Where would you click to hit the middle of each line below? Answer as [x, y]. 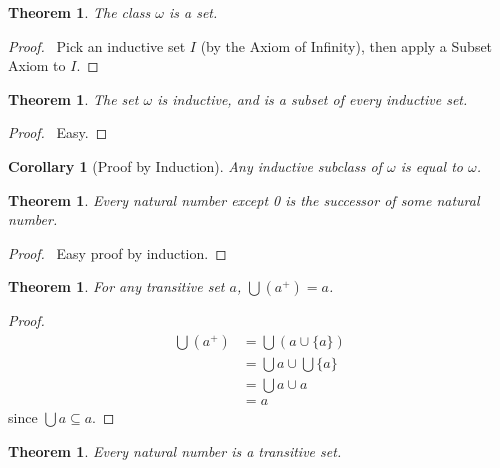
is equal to [431, 165]
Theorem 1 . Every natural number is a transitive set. [175, 450]
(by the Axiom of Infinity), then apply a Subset [346, 45]
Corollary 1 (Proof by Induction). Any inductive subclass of [195, 165]
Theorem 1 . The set [73, 98]
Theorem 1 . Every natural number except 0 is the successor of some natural [244, 199]
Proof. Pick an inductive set [97, 45]
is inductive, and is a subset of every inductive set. [312, 98]
